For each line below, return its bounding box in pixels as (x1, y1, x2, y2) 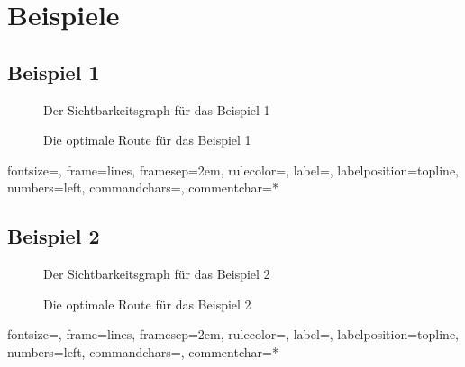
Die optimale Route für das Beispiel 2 (43, 294, 251, 313)
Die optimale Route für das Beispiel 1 (43, 130, 251, 149)
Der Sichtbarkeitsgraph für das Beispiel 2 (43, 264, 270, 283)
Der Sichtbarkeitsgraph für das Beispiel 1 (43, 100, 270, 119)
